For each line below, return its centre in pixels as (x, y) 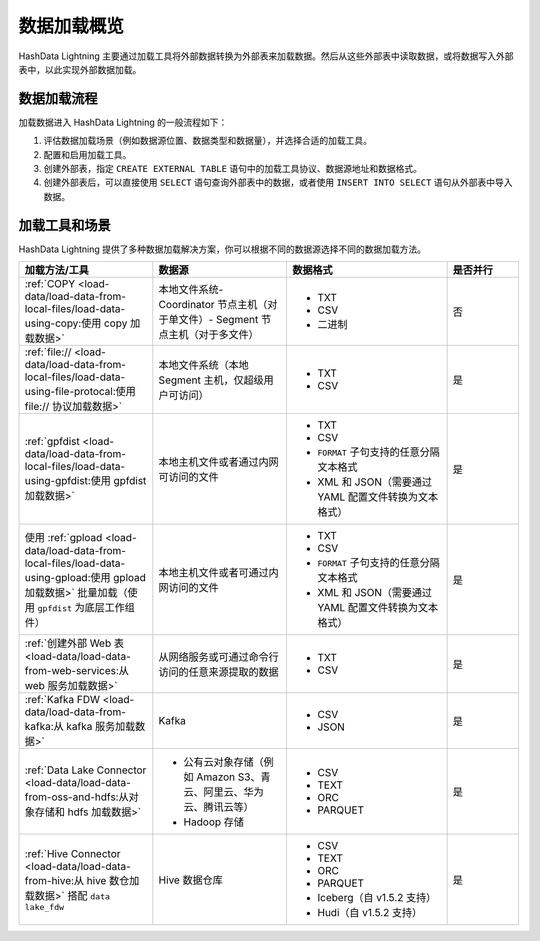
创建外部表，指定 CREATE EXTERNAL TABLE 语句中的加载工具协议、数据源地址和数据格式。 (232, 169)
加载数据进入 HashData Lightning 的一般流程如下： (123, 122)
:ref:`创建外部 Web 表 (74, 643)
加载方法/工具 (56, 270)
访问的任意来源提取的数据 (218, 672)
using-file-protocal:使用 (80, 392)
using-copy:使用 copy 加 (82, 323)
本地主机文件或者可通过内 (218, 573)
